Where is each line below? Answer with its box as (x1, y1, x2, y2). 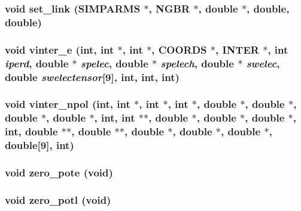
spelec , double (80, 55, 148, 70)
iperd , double (5, 55, 69, 70)
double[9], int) (5, 138, 74, 153)
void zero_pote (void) (5, 165, 113, 179)
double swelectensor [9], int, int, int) (5, 69, 180, 84)
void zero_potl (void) (5, 192, 111, 207)
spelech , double (160, 55, 234, 70)
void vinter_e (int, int (5, 42, 114, 57)
